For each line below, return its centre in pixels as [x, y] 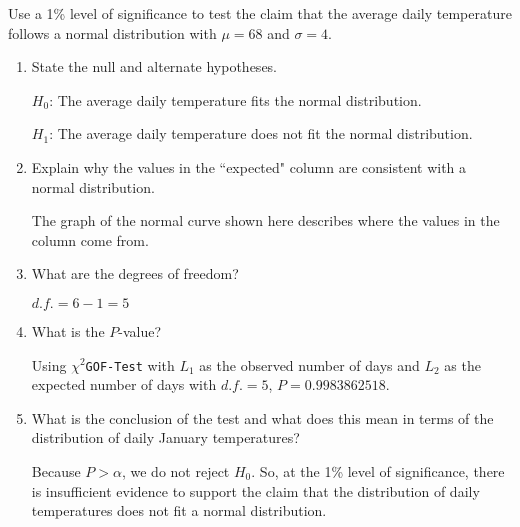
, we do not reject [175, 470]
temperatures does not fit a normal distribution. [179, 510]
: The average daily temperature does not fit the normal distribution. [261, 133]
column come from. [90, 239]
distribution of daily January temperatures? [165, 437]
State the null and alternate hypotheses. [154, 66]
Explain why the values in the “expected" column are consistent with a [249, 166]
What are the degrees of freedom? [135, 273]
